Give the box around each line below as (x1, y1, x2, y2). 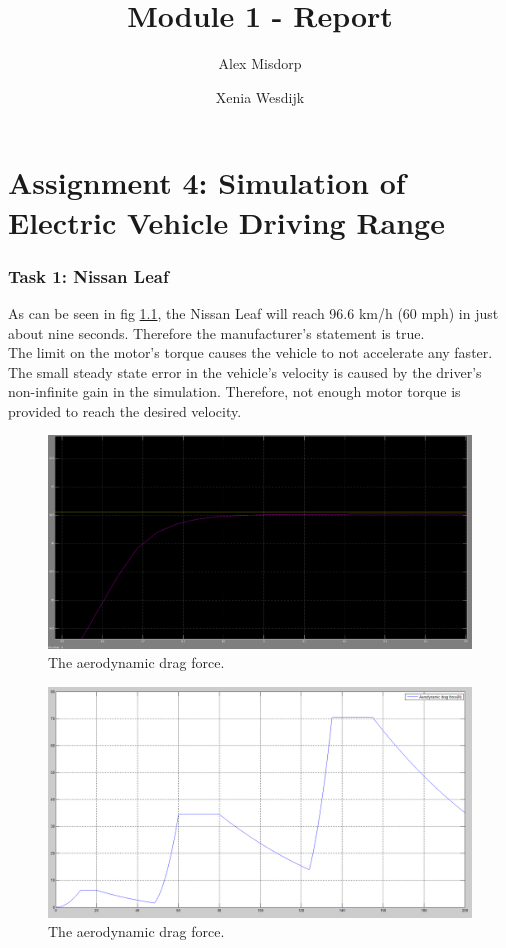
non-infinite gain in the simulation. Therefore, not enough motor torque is (8, 381, 461, 402)
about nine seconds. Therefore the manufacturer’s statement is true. (8, 322, 425, 343)
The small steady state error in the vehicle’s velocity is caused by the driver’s (8, 361, 482, 382)
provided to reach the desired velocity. (8, 400, 242, 421)
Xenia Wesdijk (215, 86, 305, 107)
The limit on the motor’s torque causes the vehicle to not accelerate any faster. (8, 342, 493, 363)
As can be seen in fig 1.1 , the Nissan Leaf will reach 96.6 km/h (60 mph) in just (8, 302, 499, 323)
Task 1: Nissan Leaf (8, 263, 169, 288)
